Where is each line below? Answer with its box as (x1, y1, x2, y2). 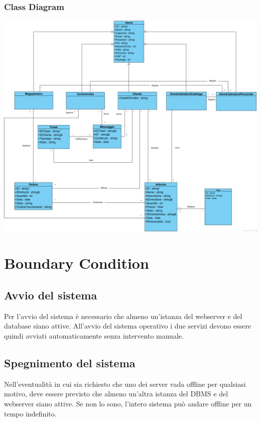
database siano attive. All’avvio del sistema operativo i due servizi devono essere (4, 321, 251, 331)
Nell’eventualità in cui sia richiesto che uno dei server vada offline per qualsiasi (4, 378, 246, 389)
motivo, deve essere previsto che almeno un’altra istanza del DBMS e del (4, 388, 228, 399)
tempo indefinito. (4, 408, 57, 418)
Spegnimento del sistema (4, 355, 136, 370)
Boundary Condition (4, 253, 149, 273)
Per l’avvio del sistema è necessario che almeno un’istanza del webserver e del (4, 310, 242, 321)
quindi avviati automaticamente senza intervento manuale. (4, 330, 184, 341)
